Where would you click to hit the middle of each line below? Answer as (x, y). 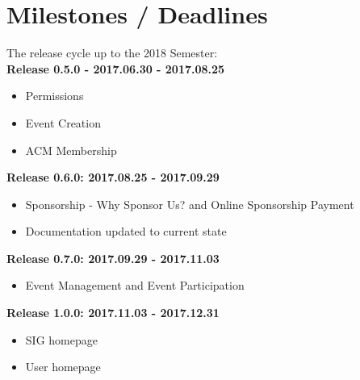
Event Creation (63, 122)
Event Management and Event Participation (135, 285)
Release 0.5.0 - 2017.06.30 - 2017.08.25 (116, 68)
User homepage (63, 367)
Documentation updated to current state (126, 231)
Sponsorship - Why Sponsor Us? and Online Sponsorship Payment (190, 204)
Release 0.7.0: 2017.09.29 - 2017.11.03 (113, 258)
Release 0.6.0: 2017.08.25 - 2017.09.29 (113, 177)
